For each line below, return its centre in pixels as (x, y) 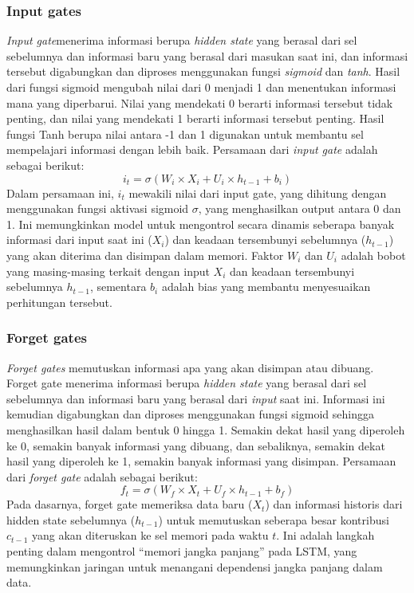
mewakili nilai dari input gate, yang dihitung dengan (258, 192)
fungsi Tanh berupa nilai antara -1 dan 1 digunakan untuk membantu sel (185, 134)
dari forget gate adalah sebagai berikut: (102, 476)
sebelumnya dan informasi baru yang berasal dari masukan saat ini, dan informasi (207, 55)
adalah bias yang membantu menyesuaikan (266, 287)
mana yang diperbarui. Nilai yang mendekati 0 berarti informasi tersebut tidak (200, 102)
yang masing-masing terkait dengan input (108, 271)
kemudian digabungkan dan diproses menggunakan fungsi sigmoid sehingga (190, 414)
